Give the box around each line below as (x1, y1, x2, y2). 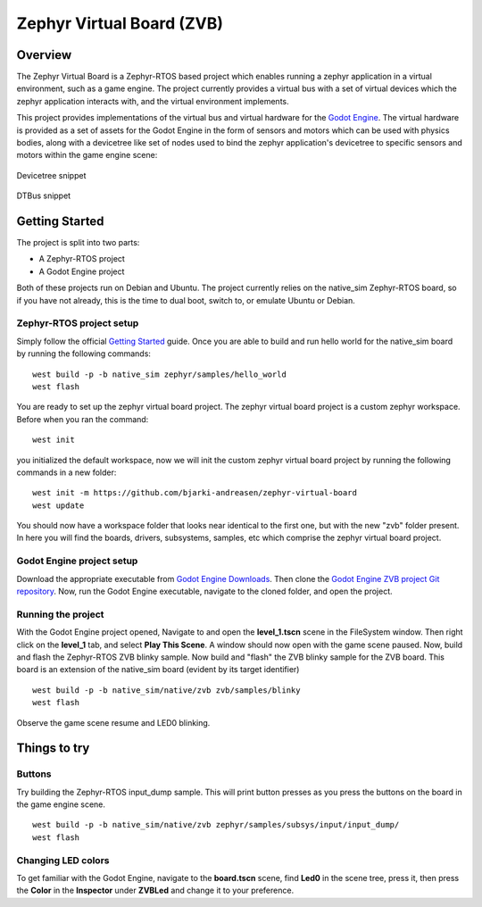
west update (32, 500, 85, 511)
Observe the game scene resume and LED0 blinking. (16, 717, 211, 728)
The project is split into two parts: (16, 237, 140, 248)
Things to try (16, 741, 90, 756)
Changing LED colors (16, 853, 110, 866)
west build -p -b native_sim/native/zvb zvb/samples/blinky (32, 685, 301, 695)
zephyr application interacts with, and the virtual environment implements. (16, 96, 289, 106)
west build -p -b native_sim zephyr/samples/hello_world (32, 369, 287, 379)
